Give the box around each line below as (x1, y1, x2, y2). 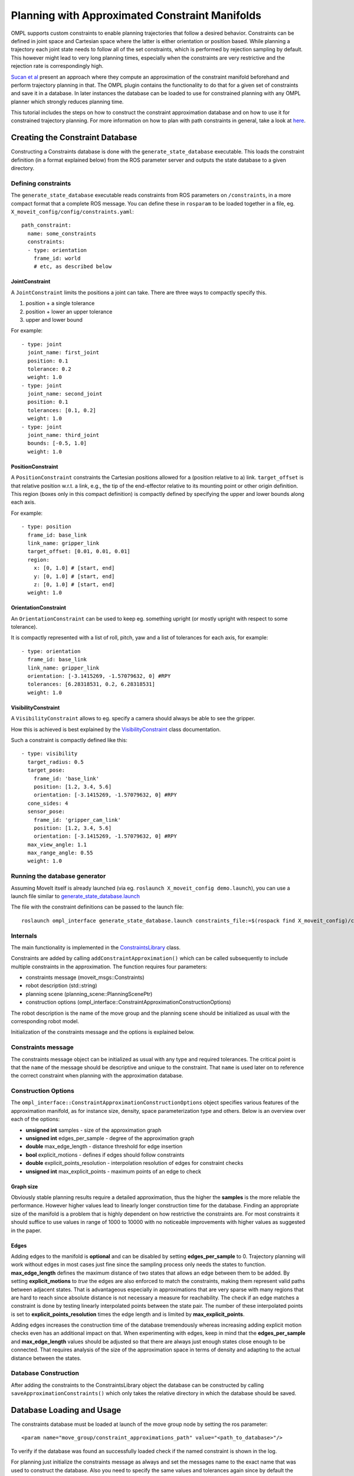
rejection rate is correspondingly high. (11, 63, 104, 70)
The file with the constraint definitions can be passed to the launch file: (11, 903, 184, 910)
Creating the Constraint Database (11, 133, 137, 143)
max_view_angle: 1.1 (27, 841, 87, 848)
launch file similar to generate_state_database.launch (11, 892, 140, 900)
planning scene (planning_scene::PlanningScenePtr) (25, 990, 153, 997)
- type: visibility (21, 750, 78, 757)
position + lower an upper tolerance (25, 308, 113, 315)
